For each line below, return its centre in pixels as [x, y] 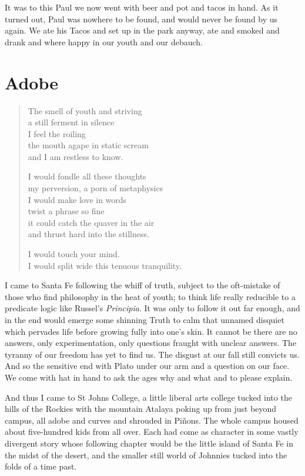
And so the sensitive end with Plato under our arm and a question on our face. [147, 366]
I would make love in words [77, 199]
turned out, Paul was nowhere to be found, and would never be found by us [141, 19]
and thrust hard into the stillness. [88, 234]
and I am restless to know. [76, 156]
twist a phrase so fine [66, 211]
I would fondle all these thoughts [87, 176]
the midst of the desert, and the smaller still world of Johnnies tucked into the [146, 455]
